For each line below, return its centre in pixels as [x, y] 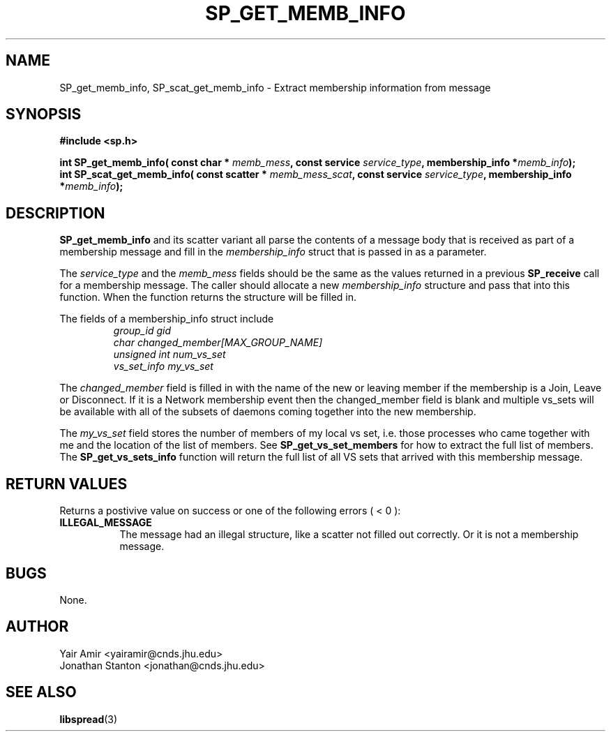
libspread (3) [89, 719]
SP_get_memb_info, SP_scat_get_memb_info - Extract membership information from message [275, 87]
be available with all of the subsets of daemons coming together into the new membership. [268, 412]
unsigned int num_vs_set [169, 355]
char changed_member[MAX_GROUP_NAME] [218, 343]
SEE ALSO [41, 692]
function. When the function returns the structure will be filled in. [208, 297]
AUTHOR [37, 627]
